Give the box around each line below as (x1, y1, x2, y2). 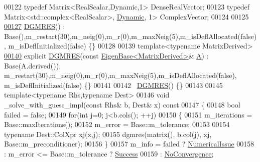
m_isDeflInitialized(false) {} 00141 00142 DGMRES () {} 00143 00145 (4, 79, 223, 90)
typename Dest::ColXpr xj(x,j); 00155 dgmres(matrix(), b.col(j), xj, (4, 128, 212, 139)
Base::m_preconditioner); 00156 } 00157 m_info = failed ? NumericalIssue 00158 (4, 138, 254, 149)
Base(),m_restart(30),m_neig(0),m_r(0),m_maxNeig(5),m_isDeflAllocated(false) (4, 30, 257, 41)
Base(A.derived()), (4, 60, 61, 70)
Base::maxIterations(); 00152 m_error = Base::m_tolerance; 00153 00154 (4, 119, 230, 129)
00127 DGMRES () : (4, 21, 65, 31)
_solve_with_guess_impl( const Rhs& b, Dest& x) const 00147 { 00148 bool (4, 99, 240, 109)
